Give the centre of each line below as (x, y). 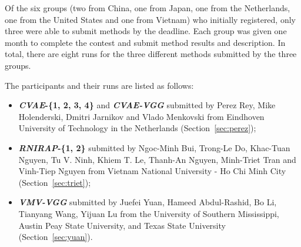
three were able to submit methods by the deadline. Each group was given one (146, 31)
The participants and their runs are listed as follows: (99, 85)
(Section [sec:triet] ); (55, 182)
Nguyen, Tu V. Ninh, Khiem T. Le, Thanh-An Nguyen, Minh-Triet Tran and (157, 159)
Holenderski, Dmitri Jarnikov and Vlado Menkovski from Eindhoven (141, 116)
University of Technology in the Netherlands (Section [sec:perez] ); (137, 128)
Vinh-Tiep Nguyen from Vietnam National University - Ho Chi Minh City (152, 171)
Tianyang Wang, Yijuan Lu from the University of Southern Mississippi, (149, 213)
